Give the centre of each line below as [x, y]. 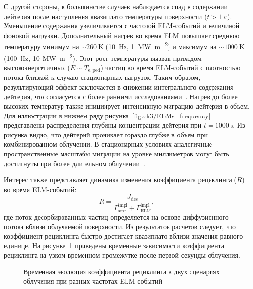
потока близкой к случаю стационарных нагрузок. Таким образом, [102, 77]
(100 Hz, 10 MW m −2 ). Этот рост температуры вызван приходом [103, 57]
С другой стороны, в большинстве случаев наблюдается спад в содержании [116, 6]
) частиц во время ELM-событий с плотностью [170, 67]
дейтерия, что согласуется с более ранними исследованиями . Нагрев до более [121, 96]
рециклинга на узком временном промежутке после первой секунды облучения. [122, 255]
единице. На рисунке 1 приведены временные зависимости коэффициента [114, 245]
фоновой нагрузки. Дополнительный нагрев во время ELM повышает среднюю [122, 35]
